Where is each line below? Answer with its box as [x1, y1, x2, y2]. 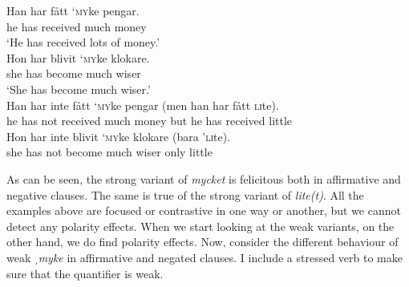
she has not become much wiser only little [6, 143, 213, 160]
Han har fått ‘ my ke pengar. [6, 2, 140, 18]
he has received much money [6, 18, 147, 34]
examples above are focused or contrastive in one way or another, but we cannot [6, 202, 401, 219]
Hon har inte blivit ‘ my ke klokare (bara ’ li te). [6, 127, 231, 144]
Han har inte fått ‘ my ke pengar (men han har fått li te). [6, 96, 279, 113]
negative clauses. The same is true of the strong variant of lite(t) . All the [6, 186, 364, 203]
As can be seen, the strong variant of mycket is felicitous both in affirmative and [6, 170, 401, 187]
